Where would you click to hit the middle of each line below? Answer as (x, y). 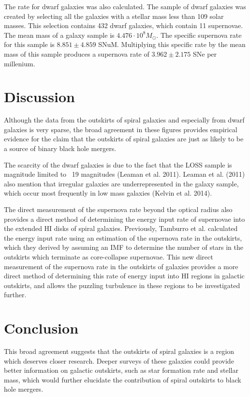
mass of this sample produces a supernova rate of (77, 53)
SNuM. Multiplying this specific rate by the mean (172, 44)
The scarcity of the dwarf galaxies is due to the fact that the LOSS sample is (118, 164)
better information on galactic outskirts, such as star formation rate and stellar (121, 370)
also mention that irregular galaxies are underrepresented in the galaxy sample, (121, 183)
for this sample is (29, 44)
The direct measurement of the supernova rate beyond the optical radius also (118, 209)
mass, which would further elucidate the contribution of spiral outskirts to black (123, 379)
